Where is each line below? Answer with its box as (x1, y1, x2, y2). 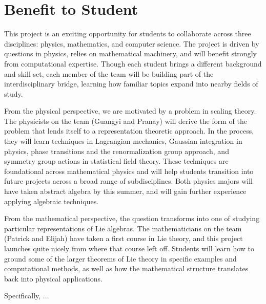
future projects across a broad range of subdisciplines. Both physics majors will (4, 176, 253, 186)
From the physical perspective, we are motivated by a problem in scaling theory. (4, 105, 256, 116)
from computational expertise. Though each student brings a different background (4, 58, 262, 69)
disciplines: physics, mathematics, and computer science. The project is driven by (4, 38, 259, 49)
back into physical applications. (4, 273, 103, 284)
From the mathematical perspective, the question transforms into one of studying (4, 213, 260, 224)
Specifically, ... (4, 290, 49, 301)
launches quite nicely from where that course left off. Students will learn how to (4, 243, 255, 253)
